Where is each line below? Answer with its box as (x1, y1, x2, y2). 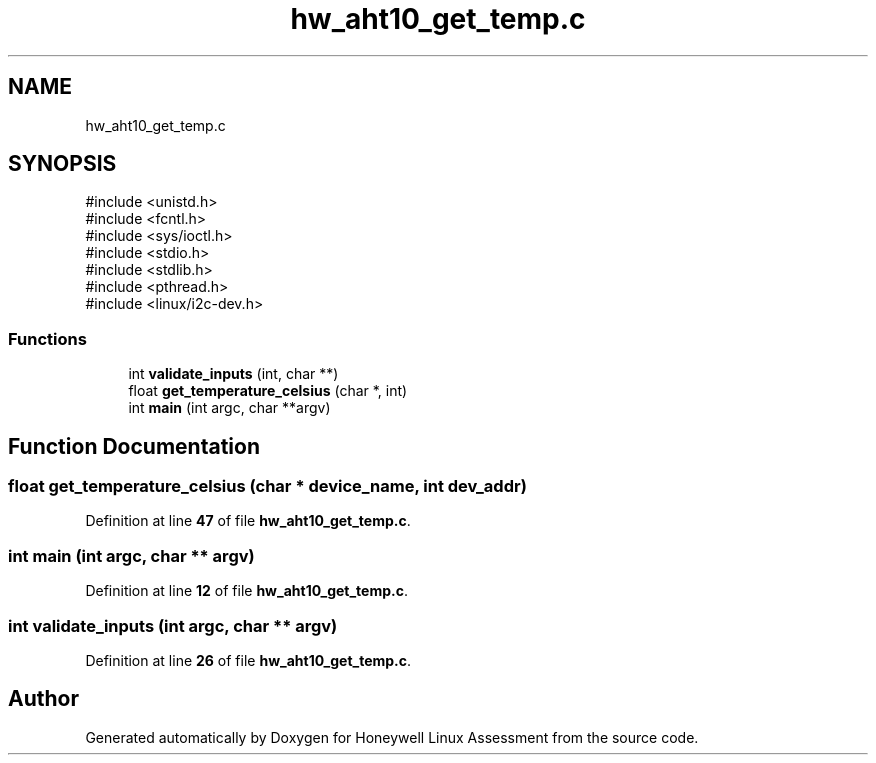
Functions (8, 328, 87, 349)
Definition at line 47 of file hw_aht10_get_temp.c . (85, 512, 411, 530)
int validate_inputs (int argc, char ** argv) (8, 615, 338, 636)
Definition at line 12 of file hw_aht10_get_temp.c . (85, 582, 409, 600)
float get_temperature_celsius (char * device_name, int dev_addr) (8, 476, 527, 497)
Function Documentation (8, 433, 260, 459)
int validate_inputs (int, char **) (128, 365, 339, 383)
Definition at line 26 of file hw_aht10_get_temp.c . (85, 651, 412, 669)
